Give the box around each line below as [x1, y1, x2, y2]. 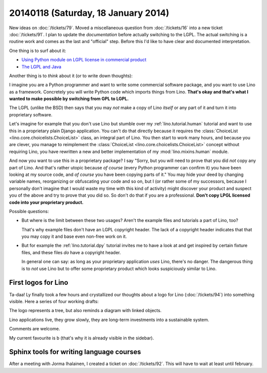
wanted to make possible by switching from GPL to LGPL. [9, 96, 129, 102]
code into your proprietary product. [9, 199, 84, 205]
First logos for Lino [9, 278, 69, 287]
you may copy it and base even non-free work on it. [21, 233, 127, 240]
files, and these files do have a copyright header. [21, 249, 121, 255]
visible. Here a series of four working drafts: [9, 298, 99, 304]
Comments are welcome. [9, 326, 60, 332]
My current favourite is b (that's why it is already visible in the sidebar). [9, 335, 154, 341]
